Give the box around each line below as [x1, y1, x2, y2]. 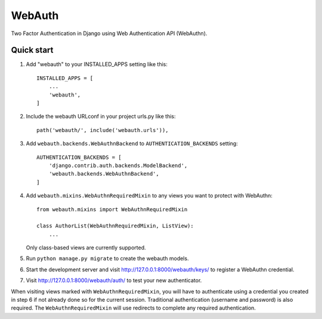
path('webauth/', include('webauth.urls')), [36, 127, 169, 133]
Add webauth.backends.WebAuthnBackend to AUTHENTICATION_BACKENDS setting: [26, 140, 238, 147]
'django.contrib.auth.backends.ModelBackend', [48, 162, 188, 169]
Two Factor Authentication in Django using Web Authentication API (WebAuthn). [11, 30, 208, 37]
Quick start [11, 45, 54, 55]
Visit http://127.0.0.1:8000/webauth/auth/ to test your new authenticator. [26, 277, 202, 284]
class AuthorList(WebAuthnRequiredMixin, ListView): [36, 223, 194, 229]
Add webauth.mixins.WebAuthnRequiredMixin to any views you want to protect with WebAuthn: [26, 192, 273, 199]
